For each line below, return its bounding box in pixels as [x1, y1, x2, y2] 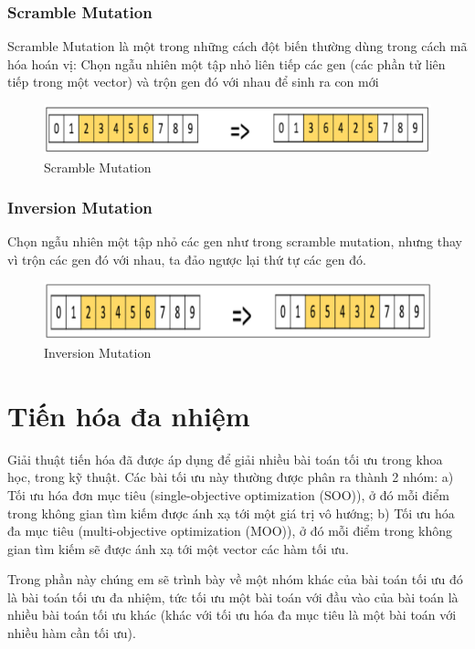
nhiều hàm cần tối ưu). [7, 623, 136, 643]
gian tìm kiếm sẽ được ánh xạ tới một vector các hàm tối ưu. [7, 539, 349, 558]
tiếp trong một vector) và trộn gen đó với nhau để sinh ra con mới [7, 72, 379, 91]
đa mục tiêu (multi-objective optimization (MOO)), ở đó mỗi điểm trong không [7, 521, 452, 540]
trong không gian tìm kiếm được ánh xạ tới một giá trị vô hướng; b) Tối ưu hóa [7, 503, 455, 522]
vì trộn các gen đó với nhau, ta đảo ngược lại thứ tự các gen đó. [7, 250, 366, 269]
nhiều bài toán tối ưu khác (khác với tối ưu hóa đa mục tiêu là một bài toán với [7, 605, 457, 624]
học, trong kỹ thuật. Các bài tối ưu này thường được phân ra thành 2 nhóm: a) [7, 467, 454, 487]
